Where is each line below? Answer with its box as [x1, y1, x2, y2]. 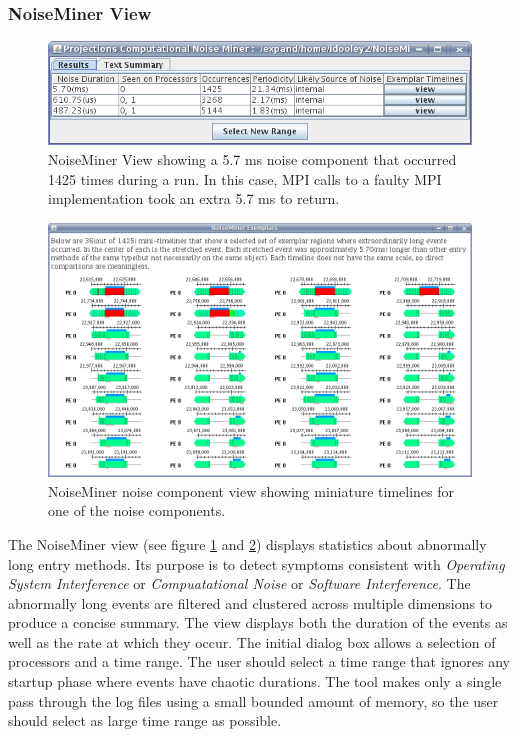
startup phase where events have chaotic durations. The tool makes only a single [8, 671, 502, 692]
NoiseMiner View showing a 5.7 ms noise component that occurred [48, 148, 457, 169]
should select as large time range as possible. [8, 710, 282, 731]
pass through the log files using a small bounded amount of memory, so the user [8, 690, 499, 711]
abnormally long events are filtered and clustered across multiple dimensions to [8, 592, 493, 613]
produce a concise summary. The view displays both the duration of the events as [8, 612, 508, 633]
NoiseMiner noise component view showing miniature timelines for [48, 480, 455, 501]
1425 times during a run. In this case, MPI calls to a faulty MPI [48, 168, 442, 189]
